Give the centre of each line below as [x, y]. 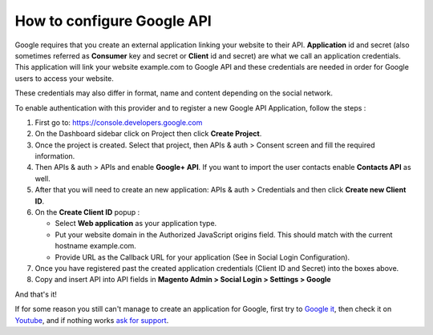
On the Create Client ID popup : [87, 212]
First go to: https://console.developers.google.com [119, 122]
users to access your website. [64, 78]
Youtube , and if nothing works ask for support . [92, 320]
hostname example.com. [95, 246]
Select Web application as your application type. [136, 224]
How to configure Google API [113, 21]
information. [55, 156]
